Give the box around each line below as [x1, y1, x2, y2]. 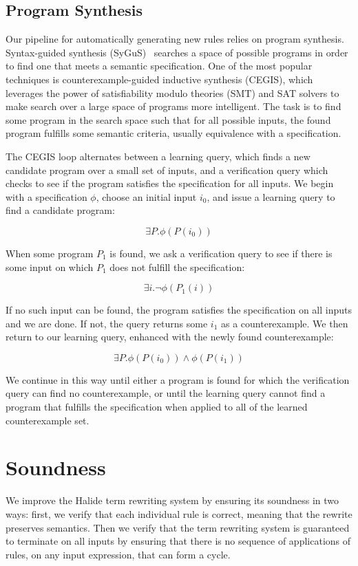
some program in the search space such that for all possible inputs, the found [6, 112, 331, 127]
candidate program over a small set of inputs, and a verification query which [6, 162, 328, 177]
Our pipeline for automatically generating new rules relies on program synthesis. [6, 32, 344, 46]
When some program [6, 246, 94, 260]
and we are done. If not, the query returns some [6, 316, 208, 330]
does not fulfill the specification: [109, 259, 245, 274]
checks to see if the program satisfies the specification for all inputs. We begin [6, 176, 334, 191]
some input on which [6, 259, 94, 274]
